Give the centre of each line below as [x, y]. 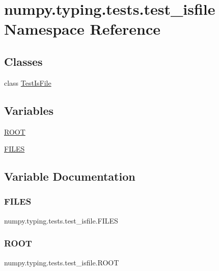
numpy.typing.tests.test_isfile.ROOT [62, 262]
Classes [23, 61]
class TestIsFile [28, 82]
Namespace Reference [82, 29]
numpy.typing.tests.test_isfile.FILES [61, 220]
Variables [29, 110]
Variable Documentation [70, 176]
